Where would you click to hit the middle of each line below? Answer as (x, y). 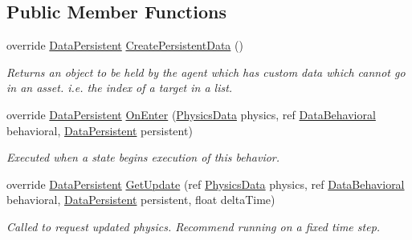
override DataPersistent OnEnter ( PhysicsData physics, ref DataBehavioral (191, 114)
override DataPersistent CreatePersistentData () (125, 45)
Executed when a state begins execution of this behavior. (143, 157)
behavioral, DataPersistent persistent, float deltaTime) (141, 200)
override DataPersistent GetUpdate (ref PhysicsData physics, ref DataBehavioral (206, 184)
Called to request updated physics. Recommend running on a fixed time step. (194, 226)
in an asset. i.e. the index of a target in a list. (120, 88)
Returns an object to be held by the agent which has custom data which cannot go (206, 72)
